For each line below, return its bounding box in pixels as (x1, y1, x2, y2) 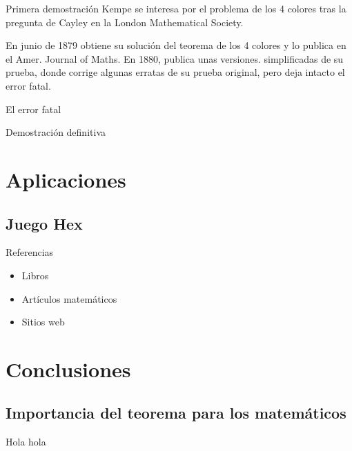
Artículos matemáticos (21, 291, 117, 305)
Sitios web (21, 314, 65, 329)
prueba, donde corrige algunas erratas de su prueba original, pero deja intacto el (6, 65, 345, 79)
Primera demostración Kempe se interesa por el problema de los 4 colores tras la (6, 1, 346, 15)
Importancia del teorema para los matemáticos (6, 402, 346, 423)
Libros (21, 268, 49, 282)
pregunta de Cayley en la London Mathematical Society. (6, 14, 244, 29)
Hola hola (6, 434, 46, 449)
